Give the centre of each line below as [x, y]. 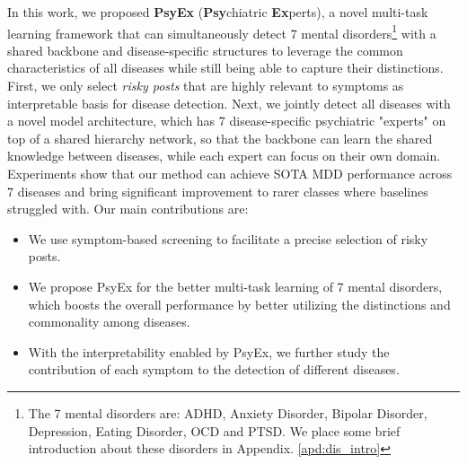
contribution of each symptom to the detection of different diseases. [214, 369]
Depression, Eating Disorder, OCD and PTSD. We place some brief [214, 430]
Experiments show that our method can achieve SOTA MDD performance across [230, 173]
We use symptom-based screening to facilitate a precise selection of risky [228, 238]
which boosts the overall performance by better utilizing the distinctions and [239, 304]
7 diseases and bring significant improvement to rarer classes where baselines [218, 191]
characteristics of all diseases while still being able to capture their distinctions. [225, 68]
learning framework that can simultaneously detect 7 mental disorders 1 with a [222, 31]
